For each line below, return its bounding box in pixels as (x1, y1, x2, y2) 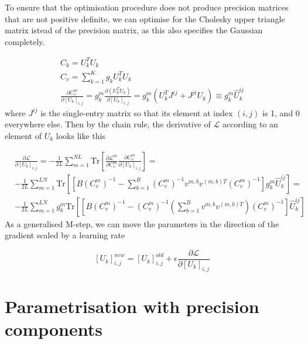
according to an (222, 118, 278, 130)
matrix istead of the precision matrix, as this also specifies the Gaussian (5, 24, 263, 36)
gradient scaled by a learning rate (5, 229, 125, 241)
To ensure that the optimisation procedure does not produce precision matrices (5, 1, 289, 13)
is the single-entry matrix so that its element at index (40, 106, 233, 119)
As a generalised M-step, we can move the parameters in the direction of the (5, 217, 279, 230)
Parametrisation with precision (5, 294, 259, 318)
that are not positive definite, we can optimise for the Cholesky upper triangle (5, 12, 285, 25)
